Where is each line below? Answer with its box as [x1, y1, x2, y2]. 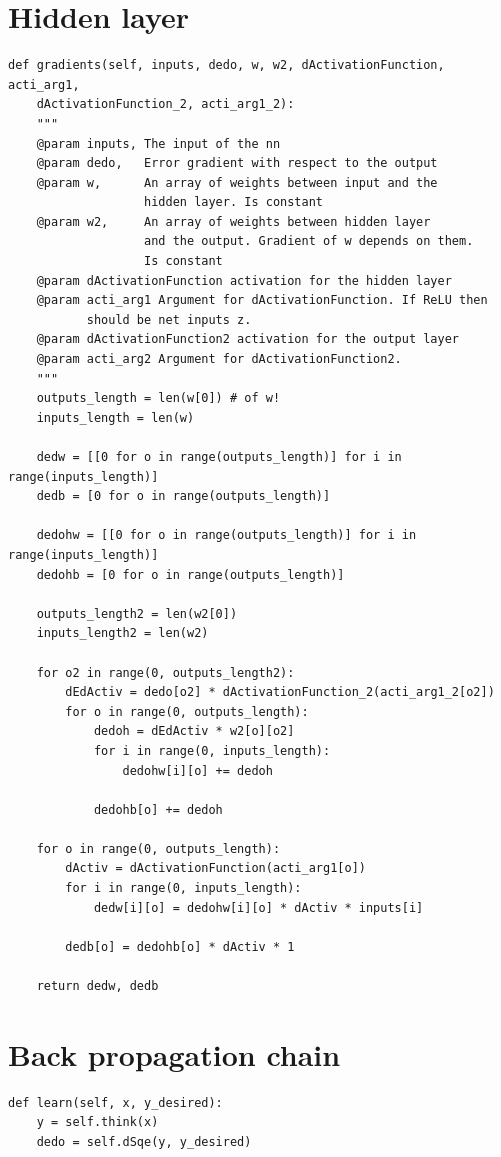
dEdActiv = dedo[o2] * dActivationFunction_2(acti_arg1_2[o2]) [65, 685, 495, 700]
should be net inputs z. [86, 312, 252, 327]
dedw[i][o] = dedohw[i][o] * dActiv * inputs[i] [93, 900, 424, 915]
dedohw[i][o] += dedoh [122, 763, 273, 778]
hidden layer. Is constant [144, 195, 324, 210]
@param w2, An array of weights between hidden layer [36, 214, 431, 229]
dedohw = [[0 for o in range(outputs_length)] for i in [36, 528, 417, 543]
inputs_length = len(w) [36, 410, 195, 425]
